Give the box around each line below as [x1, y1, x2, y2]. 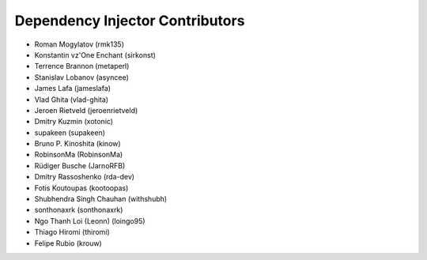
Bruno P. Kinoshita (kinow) [34, 139, 122, 149]
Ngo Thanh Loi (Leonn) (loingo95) [34, 216, 145, 225]
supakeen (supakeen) [34, 127, 106, 138]
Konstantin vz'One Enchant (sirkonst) [34, 50, 156, 59]
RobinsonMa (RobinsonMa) [34, 150, 123, 160]
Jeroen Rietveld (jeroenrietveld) [34, 105, 138, 115]
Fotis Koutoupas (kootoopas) [34, 183, 129, 193]
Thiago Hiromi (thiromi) [34, 228, 110, 237]
